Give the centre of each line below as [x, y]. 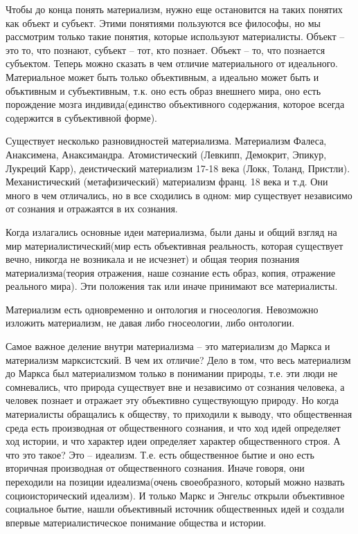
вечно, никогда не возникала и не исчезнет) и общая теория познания [153, 259]
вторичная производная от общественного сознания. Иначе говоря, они [155, 468]
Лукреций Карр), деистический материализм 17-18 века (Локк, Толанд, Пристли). [178, 168]
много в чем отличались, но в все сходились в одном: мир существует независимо [179, 195]
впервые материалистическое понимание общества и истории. [136, 522]
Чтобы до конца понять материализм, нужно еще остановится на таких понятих [174, 9]
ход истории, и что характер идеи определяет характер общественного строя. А [173, 441]
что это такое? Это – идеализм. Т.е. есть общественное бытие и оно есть [160, 454]
